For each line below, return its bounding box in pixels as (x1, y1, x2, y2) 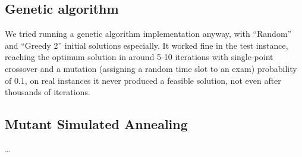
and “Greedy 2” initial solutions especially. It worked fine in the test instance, (5, 39, 288, 51)
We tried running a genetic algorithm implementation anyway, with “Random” (5, 27, 292, 40)
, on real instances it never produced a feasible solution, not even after (24, 74, 281, 86)
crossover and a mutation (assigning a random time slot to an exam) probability (5, 62, 297, 74)
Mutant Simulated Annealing (5, 115, 188, 133)
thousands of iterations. (5, 86, 90, 98)
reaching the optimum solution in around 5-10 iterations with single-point (5, 51, 273, 63)
